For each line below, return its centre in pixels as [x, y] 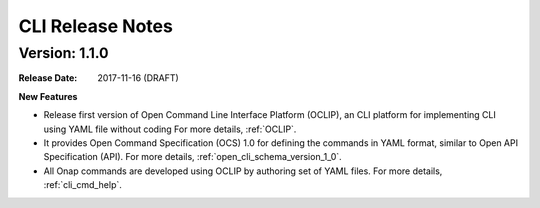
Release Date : [48, 78]
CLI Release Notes [96, 26]
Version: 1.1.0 [63, 53]
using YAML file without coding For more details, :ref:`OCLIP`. [170, 129]
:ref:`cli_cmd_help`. [82, 185]
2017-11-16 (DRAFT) [138, 78]
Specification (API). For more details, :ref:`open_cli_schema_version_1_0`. [192, 157]
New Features [48, 96]
